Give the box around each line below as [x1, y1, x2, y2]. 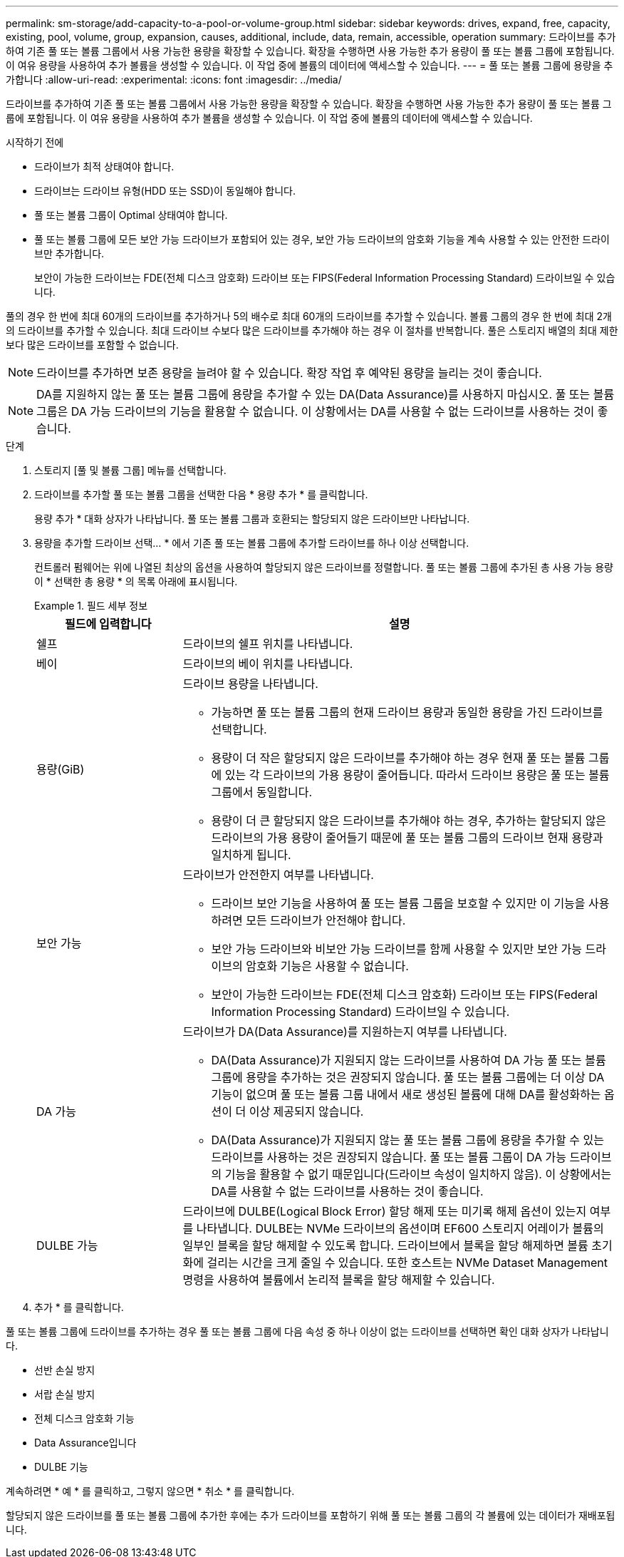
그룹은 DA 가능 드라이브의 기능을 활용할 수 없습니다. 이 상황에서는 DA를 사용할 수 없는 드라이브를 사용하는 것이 [36, 404, 595, 418]
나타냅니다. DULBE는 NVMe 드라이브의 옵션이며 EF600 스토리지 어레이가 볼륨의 [196, 1221, 604, 1235]
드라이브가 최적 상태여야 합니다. [34, 160, 175, 173]
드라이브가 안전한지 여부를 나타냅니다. [182, 868, 374, 882]
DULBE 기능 [34, 1461, 88, 1473]
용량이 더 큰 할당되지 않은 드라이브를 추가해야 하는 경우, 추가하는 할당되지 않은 [211, 813, 607, 828]
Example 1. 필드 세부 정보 [34, 600, 148, 612]
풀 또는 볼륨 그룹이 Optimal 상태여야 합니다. [34, 209, 228, 221]
